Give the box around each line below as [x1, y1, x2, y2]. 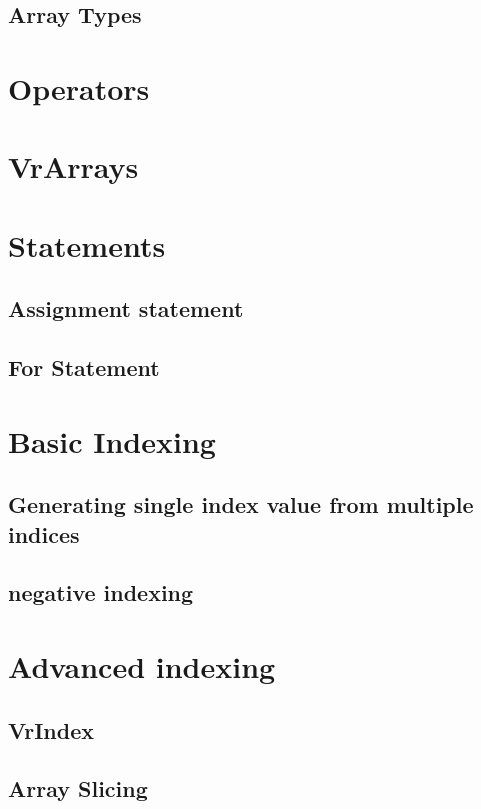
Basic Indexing [8, 420, 216, 461]
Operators [8, 67, 150, 108]
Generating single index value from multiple [8, 489, 474, 520]
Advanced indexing [8, 645, 276, 686]
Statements [8, 224, 166, 265]
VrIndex [8, 714, 94, 745]
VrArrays [8, 146, 139, 187]
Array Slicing [8, 773, 148, 804]
